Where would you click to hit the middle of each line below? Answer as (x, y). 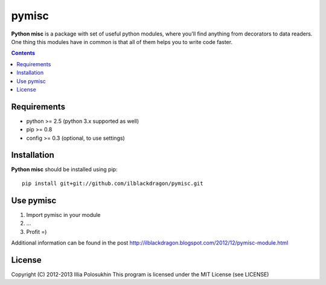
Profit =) (37, 231)
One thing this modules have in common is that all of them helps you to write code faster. (122, 42)
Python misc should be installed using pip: (64, 169)
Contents (23, 53)
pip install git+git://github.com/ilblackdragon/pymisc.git (113, 183)
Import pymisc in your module (63, 215)
